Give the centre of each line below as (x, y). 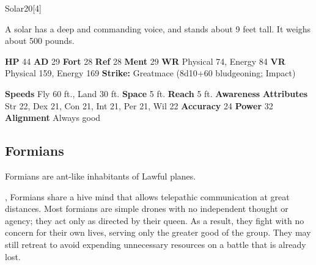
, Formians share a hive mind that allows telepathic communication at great (147, 196)
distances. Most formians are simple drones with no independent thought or (147, 209)
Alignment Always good (53, 118)
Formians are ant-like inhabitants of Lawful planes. (101, 176)
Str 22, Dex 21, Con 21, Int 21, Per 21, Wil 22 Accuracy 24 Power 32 (139, 105)
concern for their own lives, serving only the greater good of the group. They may (158, 232)
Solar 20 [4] (23, 8)
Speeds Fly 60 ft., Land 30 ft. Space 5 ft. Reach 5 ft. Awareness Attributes (156, 93)
